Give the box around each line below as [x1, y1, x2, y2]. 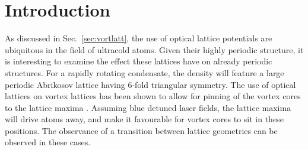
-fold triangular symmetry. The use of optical [132, 78, 296, 90]
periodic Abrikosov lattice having [5, 78, 125, 90]
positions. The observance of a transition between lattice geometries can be [5, 124, 278, 136]
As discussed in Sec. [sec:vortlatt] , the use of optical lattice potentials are [5, 32, 272, 44]
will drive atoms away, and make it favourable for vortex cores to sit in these [5, 113, 284, 125]
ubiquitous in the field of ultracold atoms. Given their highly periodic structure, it [5, 43, 304, 56]
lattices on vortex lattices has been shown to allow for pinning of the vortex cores [5, 90, 301, 102]
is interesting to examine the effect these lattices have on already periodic [5, 55, 272, 67]
